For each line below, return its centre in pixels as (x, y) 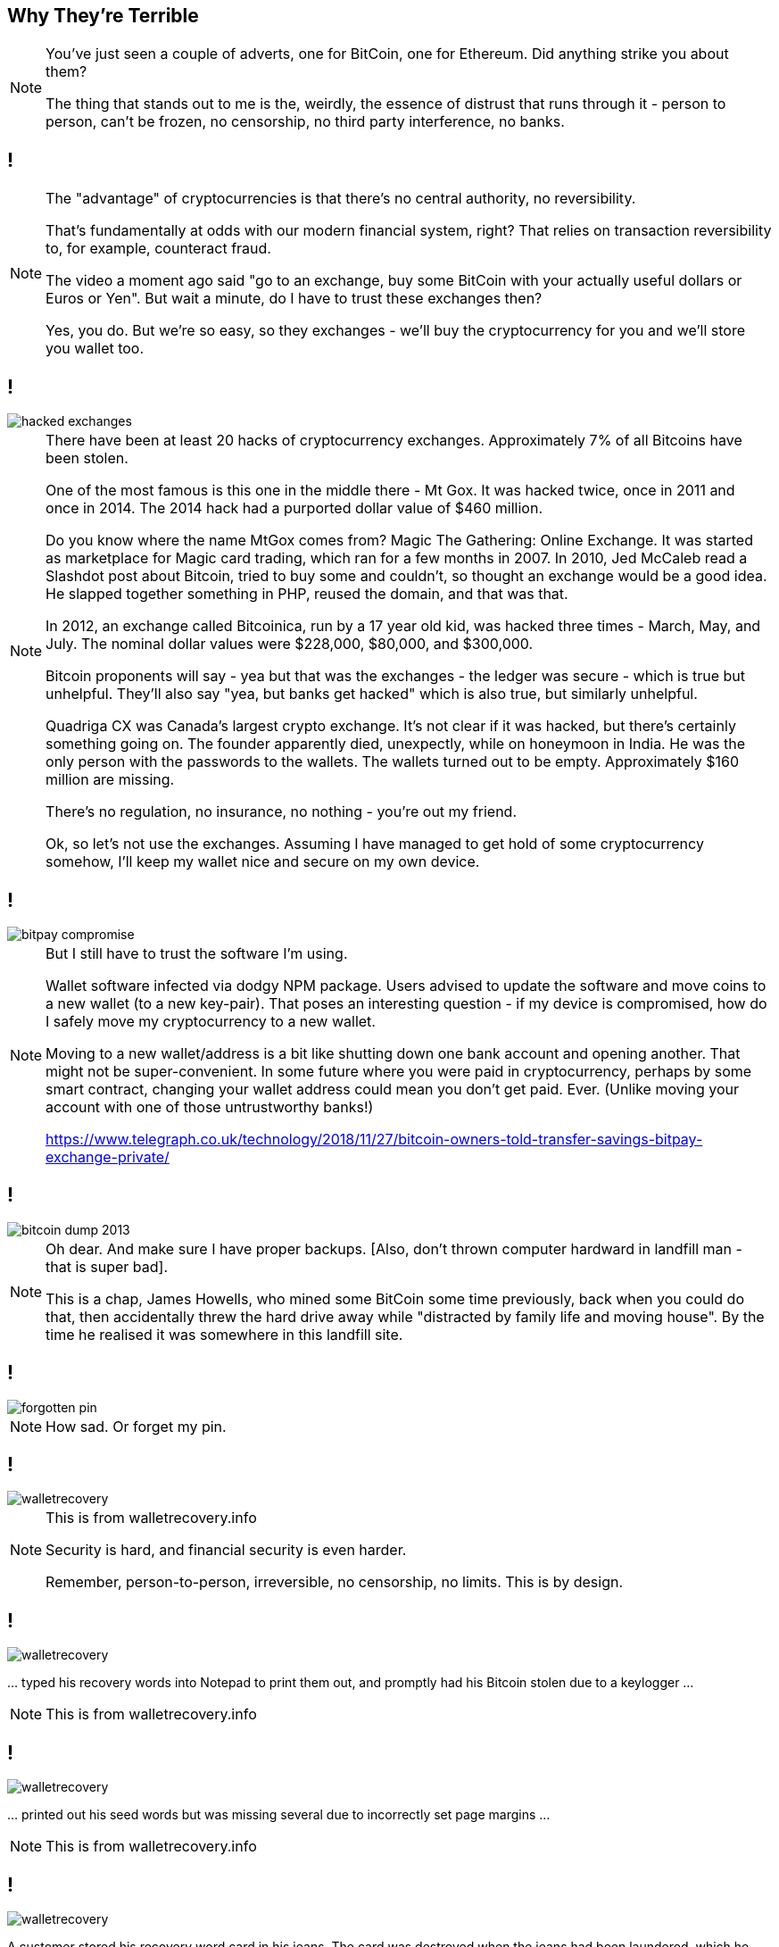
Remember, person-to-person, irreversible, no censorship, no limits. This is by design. (334, 1582)
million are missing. (110, 780)
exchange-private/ (108, 1157)
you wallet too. (95, 349)
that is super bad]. (107, 1266)
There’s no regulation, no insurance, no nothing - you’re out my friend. (282, 812)
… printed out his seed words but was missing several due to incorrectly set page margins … (279, 1815)
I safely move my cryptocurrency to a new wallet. (211, 1021)
